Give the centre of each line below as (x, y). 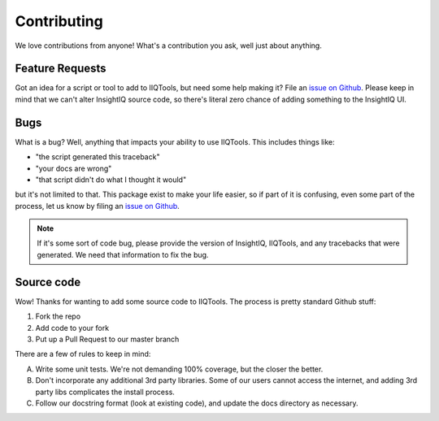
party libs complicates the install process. (105, 392)
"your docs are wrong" (74, 168)
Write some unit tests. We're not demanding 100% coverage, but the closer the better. (179, 369)
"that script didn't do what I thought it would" (111, 180)
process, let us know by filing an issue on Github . (98, 206)
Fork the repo (58, 316)
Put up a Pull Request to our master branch (107, 339)
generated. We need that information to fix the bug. (123, 254)
